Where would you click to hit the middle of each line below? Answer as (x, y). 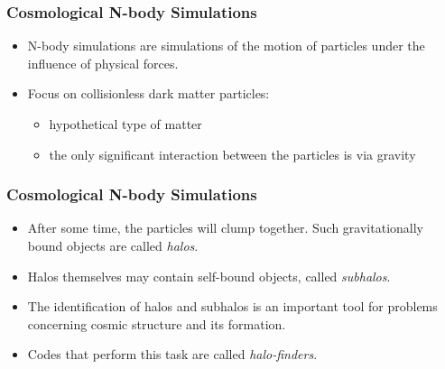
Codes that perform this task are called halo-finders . (172, 354)
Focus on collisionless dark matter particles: (148, 93)
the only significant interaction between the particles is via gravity (232, 154)
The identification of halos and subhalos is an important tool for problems (232, 306)
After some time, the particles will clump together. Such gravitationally (225, 228)
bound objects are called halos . (113, 245)
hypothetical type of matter (125, 124)
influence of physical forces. (103, 63)
